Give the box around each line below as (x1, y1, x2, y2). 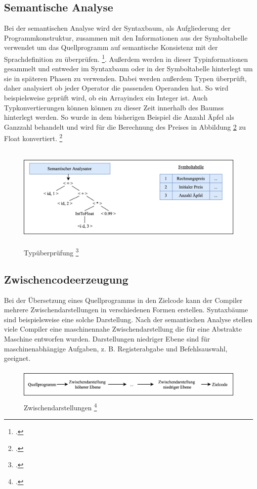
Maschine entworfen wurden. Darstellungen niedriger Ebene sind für (4, 334, 210, 344)
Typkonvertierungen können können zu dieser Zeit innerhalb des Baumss (4, 102, 224, 112)
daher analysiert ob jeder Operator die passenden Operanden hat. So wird (4, 83, 229, 93)
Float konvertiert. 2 (4, 132, 63, 144)
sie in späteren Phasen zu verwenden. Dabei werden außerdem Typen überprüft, (4, 73, 247, 83)
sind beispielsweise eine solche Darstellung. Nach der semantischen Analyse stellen (4, 314, 253, 324)
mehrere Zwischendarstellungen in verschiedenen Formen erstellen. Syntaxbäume (4, 304, 248, 315)
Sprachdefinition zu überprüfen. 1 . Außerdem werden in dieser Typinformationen (4, 52, 248, 64)
